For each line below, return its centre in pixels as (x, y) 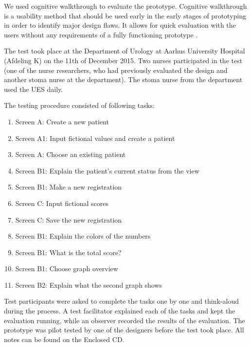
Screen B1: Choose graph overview (67, 268)
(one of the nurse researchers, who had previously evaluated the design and (116, 70)
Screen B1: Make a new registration (68, 187)
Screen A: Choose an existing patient (71, 154)
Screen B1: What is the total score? (68, 252)
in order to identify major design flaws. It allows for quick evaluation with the (120, 25)
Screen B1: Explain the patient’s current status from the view (107, 170)
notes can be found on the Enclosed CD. (64, 339)
